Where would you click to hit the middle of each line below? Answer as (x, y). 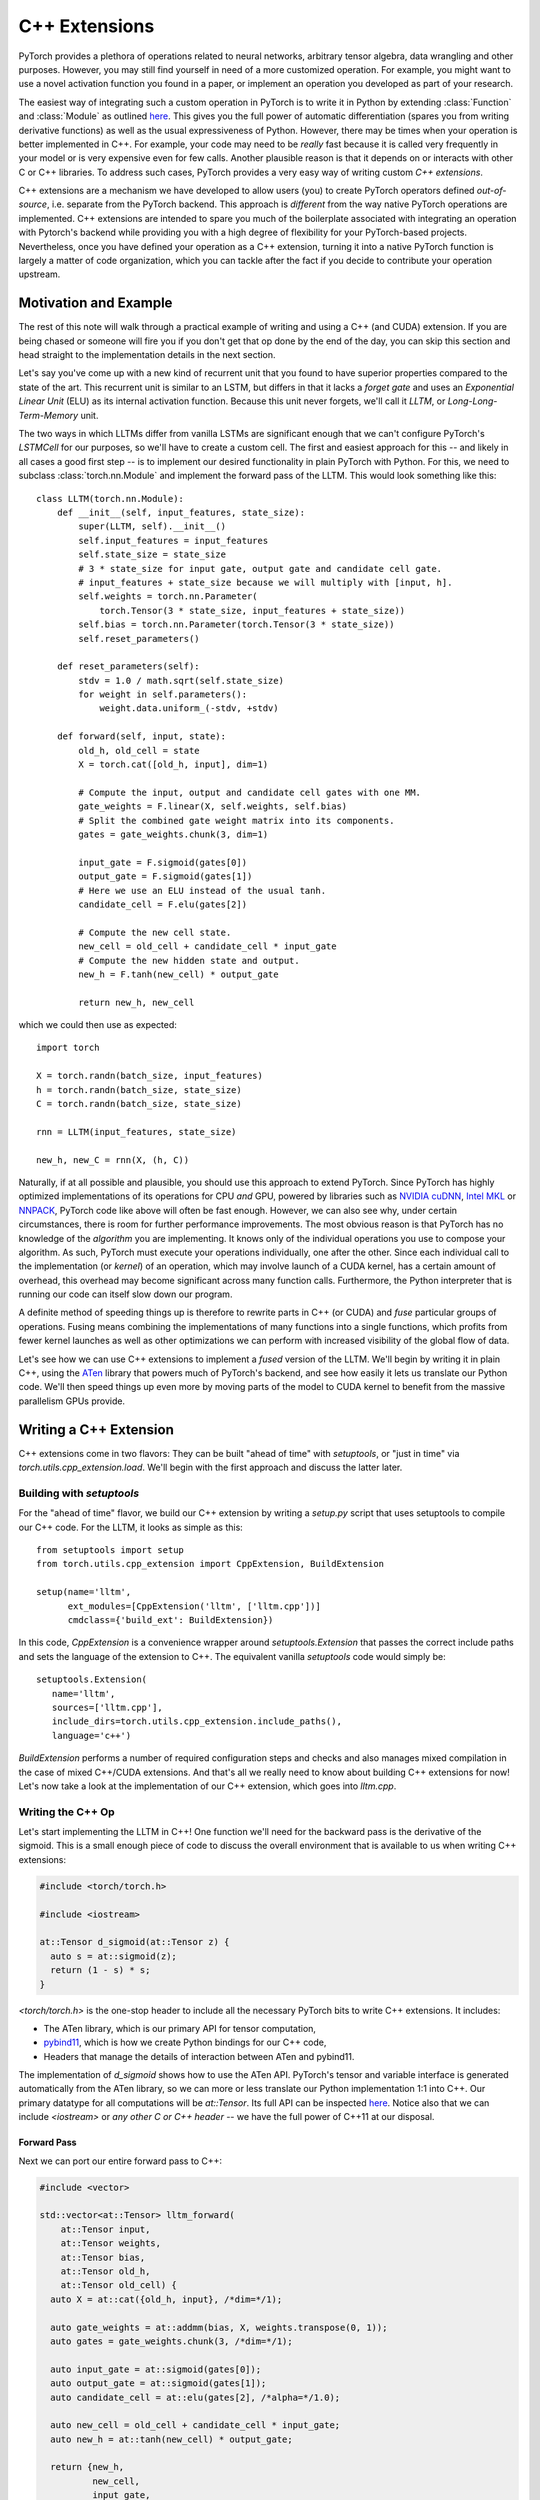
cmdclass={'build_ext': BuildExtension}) (170, 1620)
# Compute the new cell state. (155, 932)
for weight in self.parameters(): (163, 694)
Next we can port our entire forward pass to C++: (120, 2161)
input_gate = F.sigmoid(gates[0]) (163, 862)
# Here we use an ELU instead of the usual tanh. (202, 890)
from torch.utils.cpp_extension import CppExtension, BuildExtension (210, 1564)
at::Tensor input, (105, 2229)
